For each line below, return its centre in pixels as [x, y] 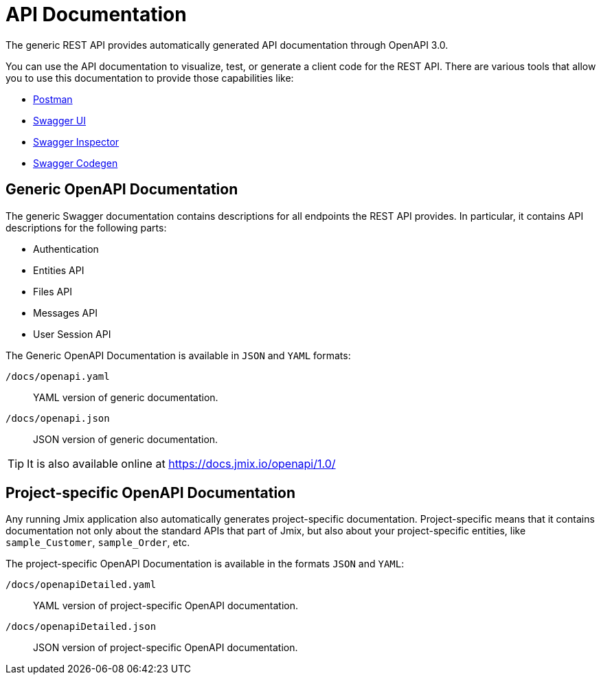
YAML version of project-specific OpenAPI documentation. [166, 606]
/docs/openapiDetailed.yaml [81, 585]
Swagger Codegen [76, 163]
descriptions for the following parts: [86, 227]
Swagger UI [60, 120]
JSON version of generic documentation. [126, 439]
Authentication [66, 249]
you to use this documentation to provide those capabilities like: [150, 78]
